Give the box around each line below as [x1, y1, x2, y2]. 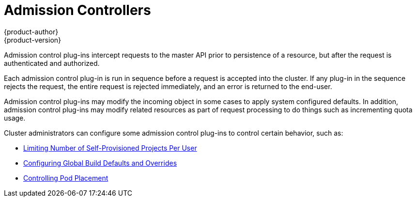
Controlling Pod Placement [23, 173, 108, 182]
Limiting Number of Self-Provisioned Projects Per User [23, 143, 197, 152]
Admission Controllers [4, 2, 151, 18]
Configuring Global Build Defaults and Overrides [23, 158, 177, 167]
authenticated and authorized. [4, 59, 100, 67]
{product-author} [4, 27, 59, 36]
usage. [4, 113, 26, 122]
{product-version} [4, 35, 62, 44]
